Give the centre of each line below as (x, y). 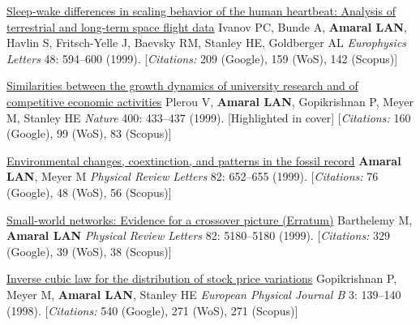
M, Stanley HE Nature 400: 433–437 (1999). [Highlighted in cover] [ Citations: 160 (209, 117)
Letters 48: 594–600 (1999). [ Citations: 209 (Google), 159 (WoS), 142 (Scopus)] (202, 58)
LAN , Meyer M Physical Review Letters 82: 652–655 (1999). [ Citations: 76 (193, 176)
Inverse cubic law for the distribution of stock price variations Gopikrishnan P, (202, 278)
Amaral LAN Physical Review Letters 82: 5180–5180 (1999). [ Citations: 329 (199, 235)
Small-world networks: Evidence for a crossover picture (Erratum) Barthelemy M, (210, 219)
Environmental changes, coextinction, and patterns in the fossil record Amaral (204, 160)
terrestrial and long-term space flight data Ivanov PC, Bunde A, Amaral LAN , (207, 26)
